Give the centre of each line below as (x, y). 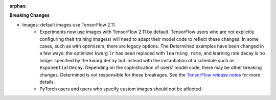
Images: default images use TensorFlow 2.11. (69, 24)
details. (47, 82)
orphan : (18, 6)
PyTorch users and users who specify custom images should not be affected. (121, 89)
